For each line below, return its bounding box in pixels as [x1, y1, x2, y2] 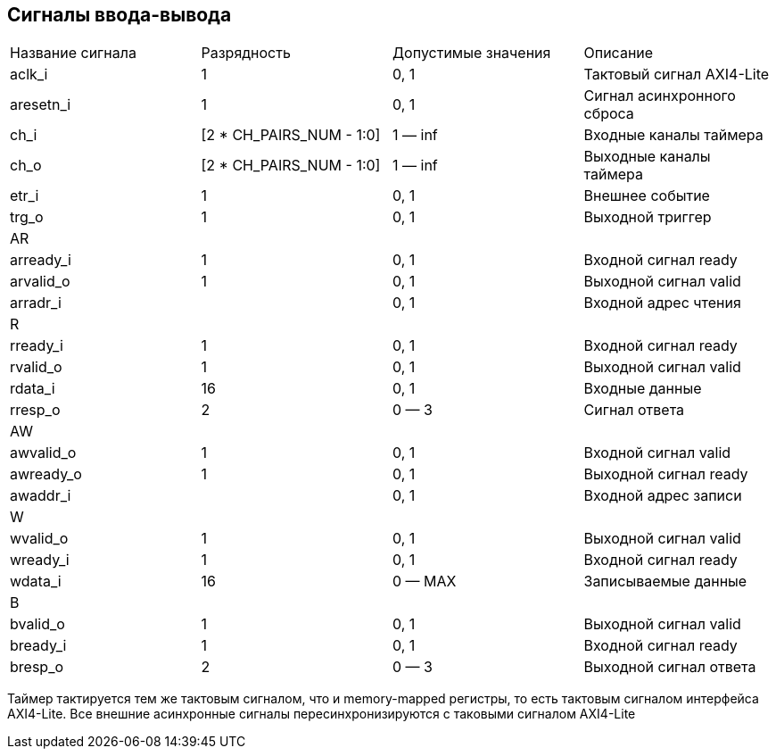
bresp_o [10, 658, 64, 677]
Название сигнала [10, 44, 136, 62]
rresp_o [10, 401, 61, 420]
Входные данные [583, 379, 702, 398]
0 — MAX [392, 572, 457, 591]
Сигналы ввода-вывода [7, 4, 232, 26]
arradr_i [10, 294, 62, 312]
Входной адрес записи [583, 486, 742, 505]
